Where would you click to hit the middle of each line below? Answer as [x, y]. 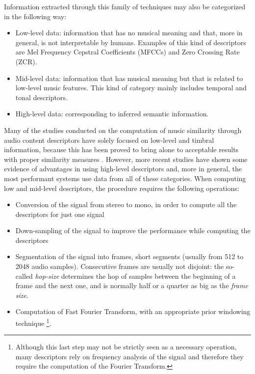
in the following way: [35, 16]
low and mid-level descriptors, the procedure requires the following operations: [122, 188]
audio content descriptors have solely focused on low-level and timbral [109, 140]
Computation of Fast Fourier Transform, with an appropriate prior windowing [133, 311]
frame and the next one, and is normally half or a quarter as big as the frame [132, 285]
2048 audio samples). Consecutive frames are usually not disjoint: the [120, 266]
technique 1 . [33, 322]
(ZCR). [26, 61]
